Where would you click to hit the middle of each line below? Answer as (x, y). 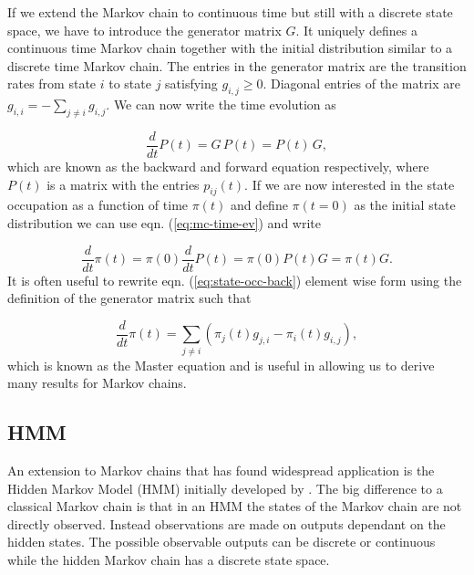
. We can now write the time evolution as (221, 105)
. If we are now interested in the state (350, 184)
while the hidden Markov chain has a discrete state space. (169, 560)
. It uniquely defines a (356, 30)
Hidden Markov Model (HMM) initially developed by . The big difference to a (225, 488)
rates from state (52, 84)
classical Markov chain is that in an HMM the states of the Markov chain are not (235, 506)
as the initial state (405, 205)
